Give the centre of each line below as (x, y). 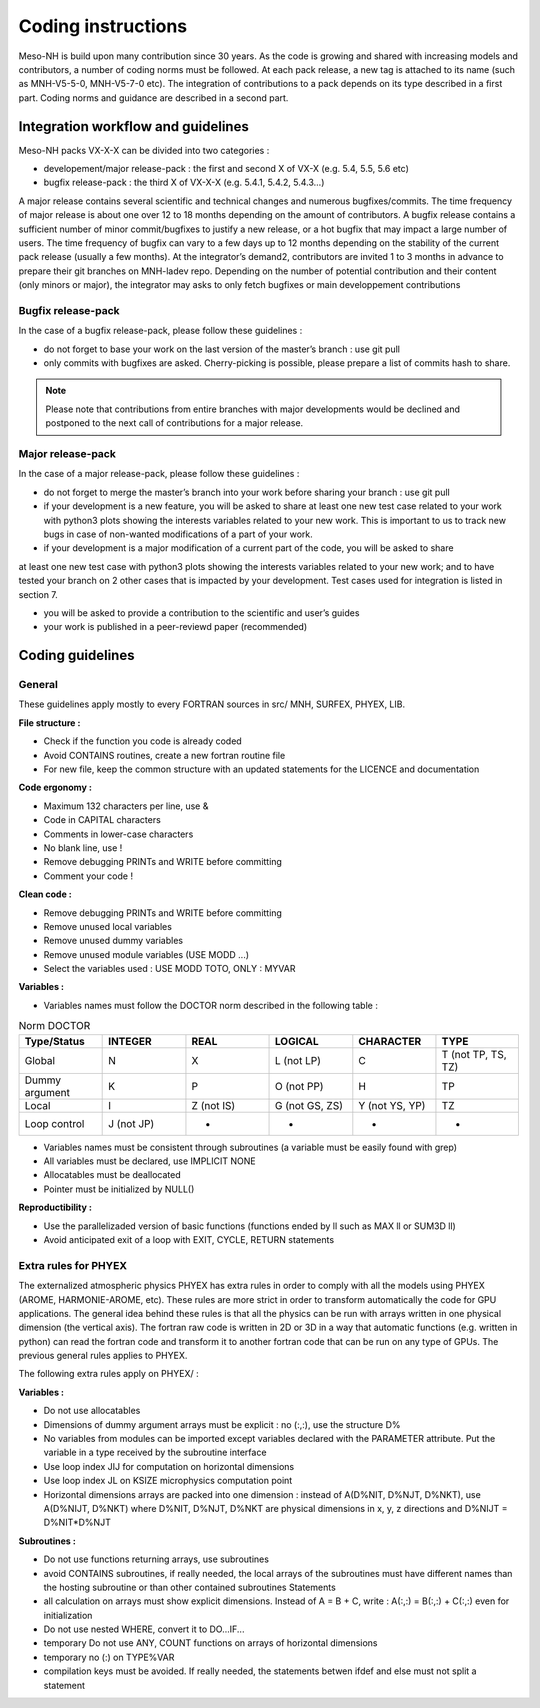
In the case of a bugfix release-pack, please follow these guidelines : (160, 331)
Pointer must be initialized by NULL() (119, 1189)
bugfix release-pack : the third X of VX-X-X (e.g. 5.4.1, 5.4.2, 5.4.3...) (184, 182)
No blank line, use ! (83, 847)
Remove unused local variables (107, 926)
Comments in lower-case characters (118, 834)
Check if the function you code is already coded (142, 741)
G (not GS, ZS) (309, 1105)
